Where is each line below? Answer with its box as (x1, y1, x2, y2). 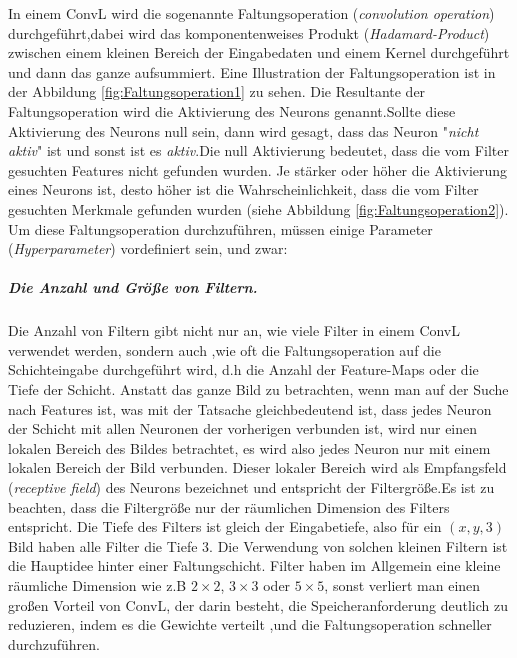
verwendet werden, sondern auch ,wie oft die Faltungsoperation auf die (8, 339, 441, 360)
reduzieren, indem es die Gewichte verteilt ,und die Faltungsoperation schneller (8, 614, 492, 635)
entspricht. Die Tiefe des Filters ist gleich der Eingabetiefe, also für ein (8, 516, 442, 537)
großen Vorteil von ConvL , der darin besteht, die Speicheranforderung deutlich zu (8, 594, 508, 615)
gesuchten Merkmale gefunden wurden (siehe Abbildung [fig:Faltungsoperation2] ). (8, 198, 509, 219)
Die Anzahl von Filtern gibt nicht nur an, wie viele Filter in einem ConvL (8, 320, 461, 341)
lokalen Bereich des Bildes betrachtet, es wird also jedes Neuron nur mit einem (8, 437, 491, 458)
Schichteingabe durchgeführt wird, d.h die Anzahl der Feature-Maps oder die (8, 359, 479, 380)
